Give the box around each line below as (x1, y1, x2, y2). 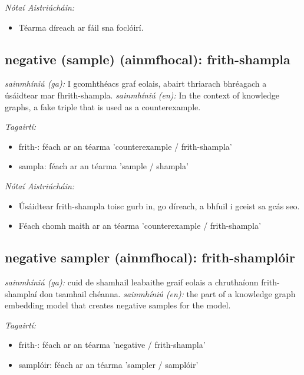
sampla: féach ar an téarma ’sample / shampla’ (18, 160, 189, 172)
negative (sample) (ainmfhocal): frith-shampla (5, 50, 290, 68)
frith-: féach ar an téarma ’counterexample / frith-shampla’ (18, 140, 232, 152)
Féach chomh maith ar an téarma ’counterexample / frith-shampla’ (18, 219, 261, 232)
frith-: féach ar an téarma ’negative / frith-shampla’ (18, 338, 206, 351)
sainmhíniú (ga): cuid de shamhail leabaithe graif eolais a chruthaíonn (5, 275, 259, 288)
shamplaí (5, 287, 37, 300)
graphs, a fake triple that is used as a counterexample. (5, 100, 201, 113)
